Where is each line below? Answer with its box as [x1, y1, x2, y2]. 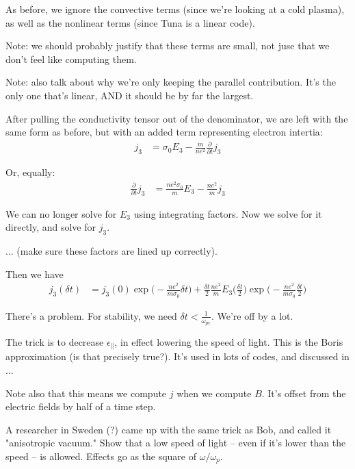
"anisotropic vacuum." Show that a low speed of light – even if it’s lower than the [5, 435, 346, 450]
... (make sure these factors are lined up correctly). [5, 244, 218, 258]
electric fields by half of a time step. [5, 399, 156, 414]
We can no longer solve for [5, 206, 117, 220]
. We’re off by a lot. [211, 308, 293, 322]
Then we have [5, 266, 64, 281]
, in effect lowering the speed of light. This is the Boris [114, 334, 343, 348]
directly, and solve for [5, 220, 96, 234]
